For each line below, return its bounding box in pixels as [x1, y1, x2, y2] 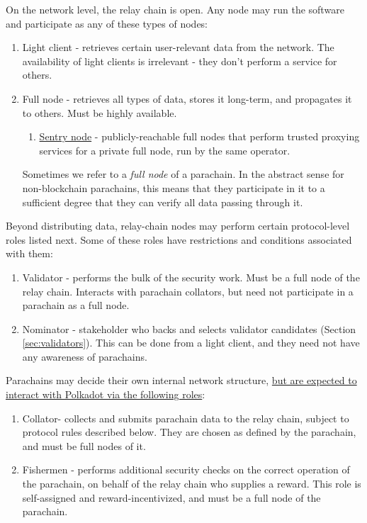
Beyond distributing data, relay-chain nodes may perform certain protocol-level [6, 218, 350, 233]
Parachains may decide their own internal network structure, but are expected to [6, 373, 357, 388]
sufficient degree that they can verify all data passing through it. [22, 194, 303, 209]
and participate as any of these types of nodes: [6, 16, 208, 30]
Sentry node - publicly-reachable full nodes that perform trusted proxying [39, 129, 360, 144]
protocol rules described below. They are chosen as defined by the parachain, [22, 424, 356, 439]
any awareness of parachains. [22, 349, 147, 364]
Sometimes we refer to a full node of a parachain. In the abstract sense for [22, 167, 344, 181]
